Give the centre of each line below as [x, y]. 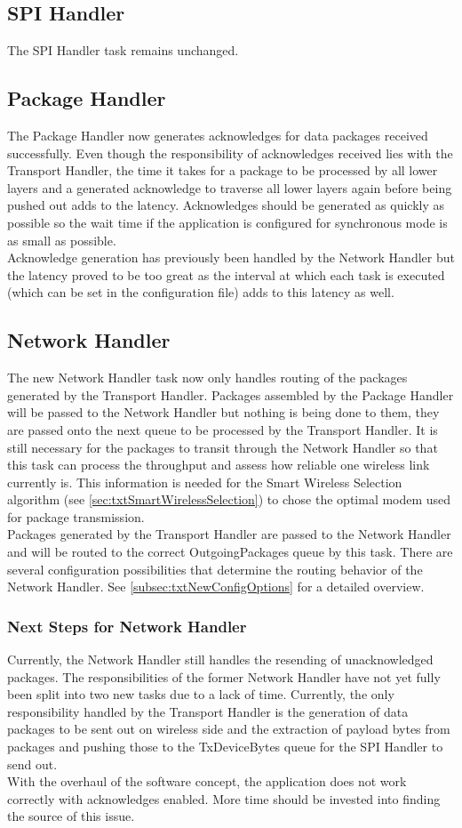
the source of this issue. [71, 816]
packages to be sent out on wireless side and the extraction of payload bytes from [229, 729]
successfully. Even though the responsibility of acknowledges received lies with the [230, 153]
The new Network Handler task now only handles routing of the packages [207, 378]
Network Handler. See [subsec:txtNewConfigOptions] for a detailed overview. [216, 587]
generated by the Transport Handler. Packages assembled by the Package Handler [231, 394]
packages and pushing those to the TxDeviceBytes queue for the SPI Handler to [225, 747]
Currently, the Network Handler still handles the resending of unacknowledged [220, 659]
